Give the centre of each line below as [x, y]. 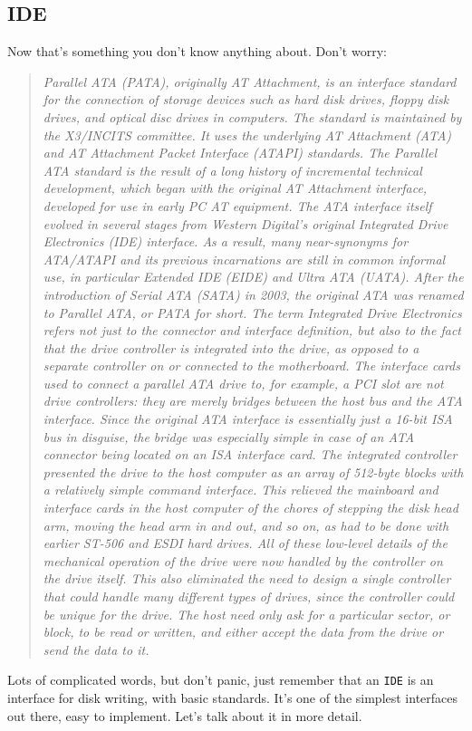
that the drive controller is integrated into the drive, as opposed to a [231, 347]
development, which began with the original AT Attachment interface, [235, 188]
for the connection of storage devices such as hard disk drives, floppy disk [246, 99]
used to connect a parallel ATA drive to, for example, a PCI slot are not [243, 383]
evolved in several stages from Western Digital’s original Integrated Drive [246, 223]
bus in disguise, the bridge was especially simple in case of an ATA [229, 436]
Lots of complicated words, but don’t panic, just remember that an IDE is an [221, 680]
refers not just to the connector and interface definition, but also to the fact [252, 330]
